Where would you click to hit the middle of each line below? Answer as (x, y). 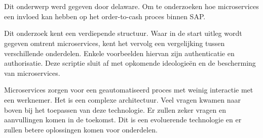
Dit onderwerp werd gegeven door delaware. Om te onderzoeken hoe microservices (131, 6)
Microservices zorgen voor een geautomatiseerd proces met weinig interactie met (129, 90)
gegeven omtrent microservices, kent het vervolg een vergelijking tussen (115, 43)
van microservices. (32, 73)
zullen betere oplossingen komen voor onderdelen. (81, 129)
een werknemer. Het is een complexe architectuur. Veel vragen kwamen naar (122, 99)
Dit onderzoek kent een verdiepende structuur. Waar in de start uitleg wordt (123, 33)
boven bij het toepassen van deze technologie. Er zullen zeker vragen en (115, 109)
